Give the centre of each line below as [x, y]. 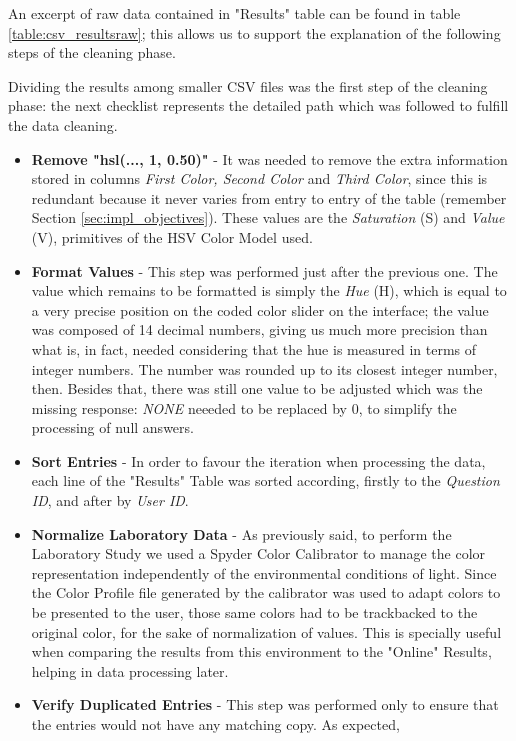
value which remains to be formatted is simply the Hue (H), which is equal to [269, 290]
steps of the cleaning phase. [92, 52]
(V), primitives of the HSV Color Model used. [172, 236]
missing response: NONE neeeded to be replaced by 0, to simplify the [244, 407]
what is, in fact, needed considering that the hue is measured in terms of [254, 348]
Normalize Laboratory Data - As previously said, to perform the [241, 533]
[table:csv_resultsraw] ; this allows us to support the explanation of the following [254, 32]
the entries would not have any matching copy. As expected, [215, 724]
